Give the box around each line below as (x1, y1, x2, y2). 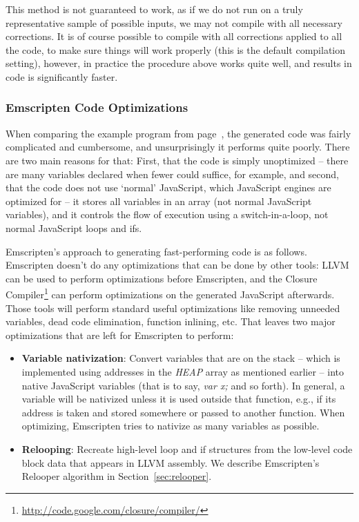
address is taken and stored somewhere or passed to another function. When (21, 405, 345, 419)
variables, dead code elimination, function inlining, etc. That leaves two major (6, 314, 336, 329)
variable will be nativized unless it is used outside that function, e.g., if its (21, 391, 336, 406)
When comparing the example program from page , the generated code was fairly (6, 126, 351, 140)
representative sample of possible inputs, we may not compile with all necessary (6, 15, 342, 30)
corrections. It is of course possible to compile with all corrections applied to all (6, 29, 342, 43)
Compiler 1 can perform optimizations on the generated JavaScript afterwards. (6, 285, 335, 301)
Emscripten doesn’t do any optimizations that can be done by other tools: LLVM (6, 258, 349, 272)
